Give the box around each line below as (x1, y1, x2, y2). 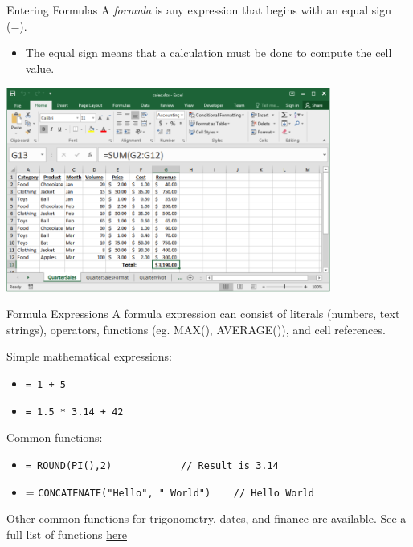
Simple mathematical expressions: (6, 348, 172, 365)
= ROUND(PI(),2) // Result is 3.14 (25, 459, 279, 471)
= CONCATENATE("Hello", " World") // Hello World (25, 483, 314, 500)
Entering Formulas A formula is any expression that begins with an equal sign (6, 2, 391, 18)
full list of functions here (6, 525, 127, 542)
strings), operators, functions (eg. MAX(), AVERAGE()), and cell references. (6, 320, 386, 337)
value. (25, 59, 55, 76)
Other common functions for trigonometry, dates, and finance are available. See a (6, 510, 407, 527)
